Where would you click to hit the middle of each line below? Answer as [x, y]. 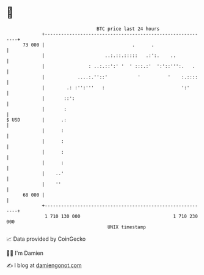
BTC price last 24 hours [128, 29]
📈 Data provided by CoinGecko [46, 239]
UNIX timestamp [127, 227]
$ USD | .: [37, 120]
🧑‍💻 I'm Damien [25, 253]
